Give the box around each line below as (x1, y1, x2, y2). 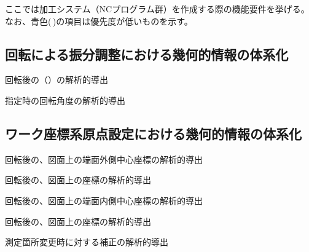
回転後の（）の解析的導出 (5, 73, 108, 86)
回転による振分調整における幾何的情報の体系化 (5, 44, 289, 63)
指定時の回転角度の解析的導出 (5, 93, 125, 106)
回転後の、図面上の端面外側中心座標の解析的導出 (5, 152, 203, 165)
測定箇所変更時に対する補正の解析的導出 (5, 235, 168, 248)
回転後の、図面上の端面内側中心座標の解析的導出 (5, 194, 203, 207)
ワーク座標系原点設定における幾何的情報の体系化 (5, 124, 302, 143)
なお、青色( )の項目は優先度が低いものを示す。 (5, 14, 193, 27)
